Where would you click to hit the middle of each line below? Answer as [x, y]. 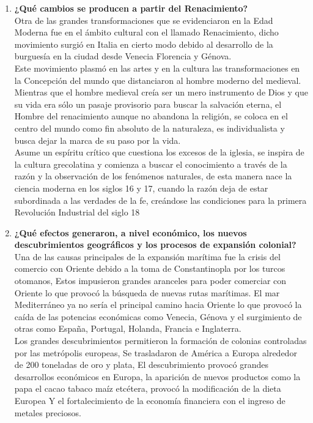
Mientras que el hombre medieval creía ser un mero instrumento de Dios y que [161, 92]
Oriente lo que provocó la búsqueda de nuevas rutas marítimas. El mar [147, 292]
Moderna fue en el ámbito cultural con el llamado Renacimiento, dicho [146, 32]
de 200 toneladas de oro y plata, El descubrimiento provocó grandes [141, 365]
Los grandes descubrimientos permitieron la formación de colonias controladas [160, 341]
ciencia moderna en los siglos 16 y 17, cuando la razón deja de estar [141, 188]
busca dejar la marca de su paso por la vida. [98, 140]
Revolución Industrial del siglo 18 [77, 212]
